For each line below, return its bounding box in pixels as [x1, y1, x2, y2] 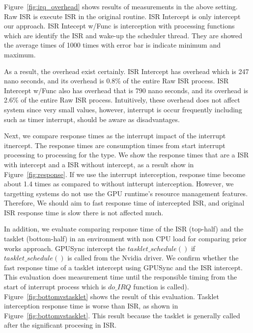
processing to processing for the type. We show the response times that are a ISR [4, 150, 249, 160]
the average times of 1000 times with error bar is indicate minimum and [4, 40, 221, 50]
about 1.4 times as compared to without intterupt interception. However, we [4, 179, 234, 189]
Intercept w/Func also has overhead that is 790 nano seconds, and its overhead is [4, 85, 249, 95]
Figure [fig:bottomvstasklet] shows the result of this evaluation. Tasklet [4, 291, 219, 301]
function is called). [133, 282, 189, 292]
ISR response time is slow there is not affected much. [4, 207, 164, 217]
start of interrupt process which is [4, 282, 106, 292]
